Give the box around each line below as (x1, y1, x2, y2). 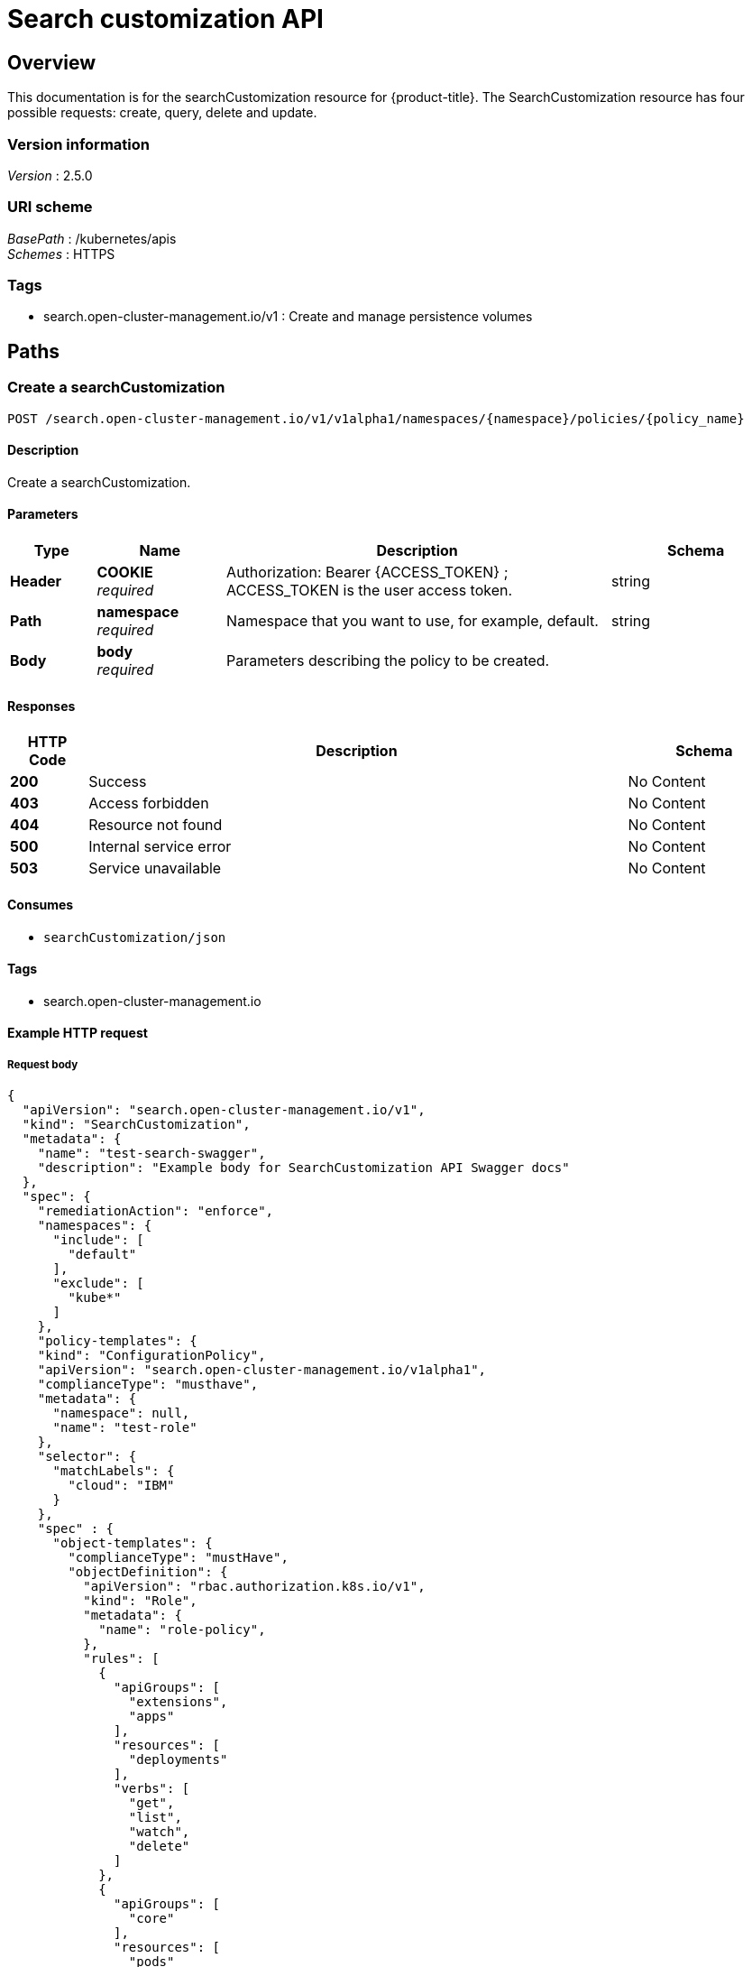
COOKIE (96, 563, 153, 582)
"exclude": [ (52, 1276, 144, 1291)
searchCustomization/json (43, 929, 226, 945)
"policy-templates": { (37, 1334, 197, 1349)
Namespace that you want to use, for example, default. (226, 612, 599, 631)
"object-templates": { (52, 1536, 213, 1551)
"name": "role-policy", (98, 1622, 266, 1638)
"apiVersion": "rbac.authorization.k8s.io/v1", (83, 1579, 426, 1594)
